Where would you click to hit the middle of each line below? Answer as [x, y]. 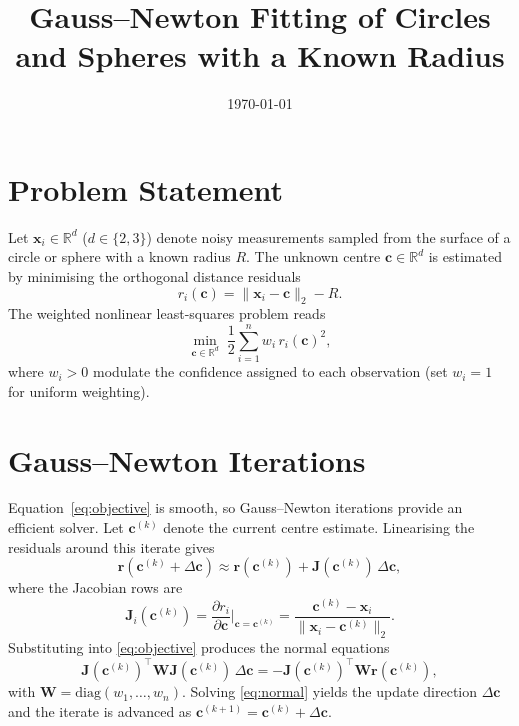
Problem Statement [145, 188]
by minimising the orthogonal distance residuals [154, 276]
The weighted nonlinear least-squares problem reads [167, 313]
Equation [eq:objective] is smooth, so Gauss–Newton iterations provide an [235, 507]
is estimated [465, 256]
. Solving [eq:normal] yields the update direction [330, 691]
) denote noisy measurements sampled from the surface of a [328, 236]
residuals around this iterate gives [111, 546]
